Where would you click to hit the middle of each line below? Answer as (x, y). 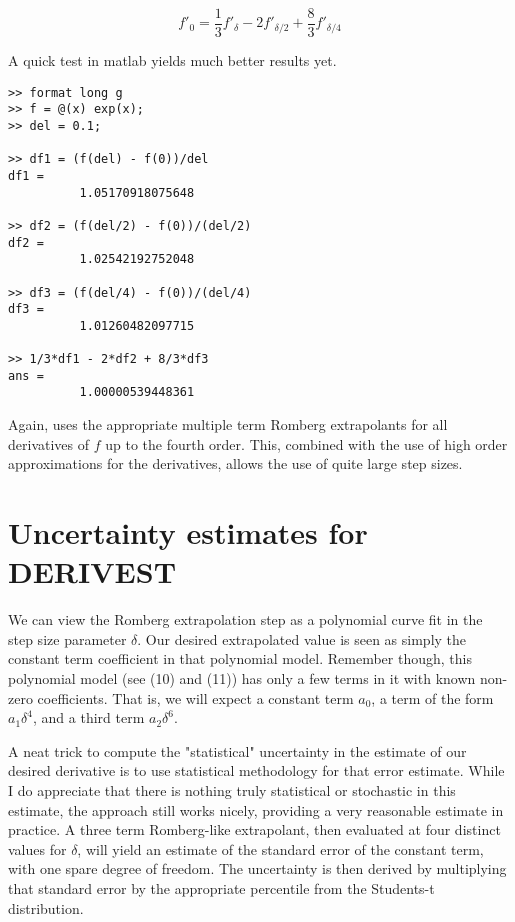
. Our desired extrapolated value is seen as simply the (302, 638)
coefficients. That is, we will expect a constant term (195, 697)
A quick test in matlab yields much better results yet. (172, 60)
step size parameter (67, 638)
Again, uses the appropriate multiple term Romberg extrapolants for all (228, 424)
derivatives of (49, 443)
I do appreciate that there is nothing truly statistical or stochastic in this (232, 789)
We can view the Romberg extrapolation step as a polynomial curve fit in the (245, 619)
